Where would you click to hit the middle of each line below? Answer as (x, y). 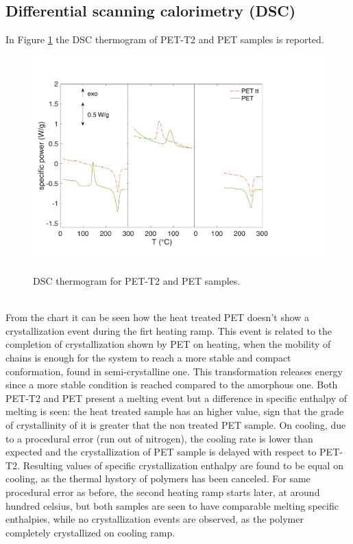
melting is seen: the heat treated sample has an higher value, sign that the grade (175, 411)
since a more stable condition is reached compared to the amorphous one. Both (172, 385)
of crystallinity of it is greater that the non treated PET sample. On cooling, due (176, 424)
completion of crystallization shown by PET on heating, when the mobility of (168, 344)
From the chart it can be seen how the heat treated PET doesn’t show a (158, 317)
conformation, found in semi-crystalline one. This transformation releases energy (174, 371)
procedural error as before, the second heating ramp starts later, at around (163, 492)
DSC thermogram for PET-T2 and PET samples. (137, 281)
